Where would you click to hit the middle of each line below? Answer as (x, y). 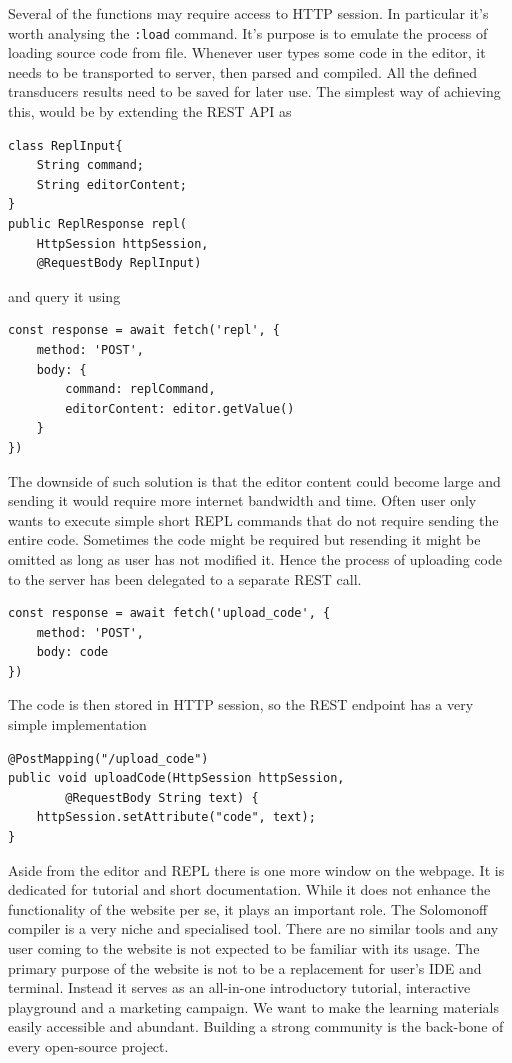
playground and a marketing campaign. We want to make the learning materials (254, 1006)
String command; (90, 165)
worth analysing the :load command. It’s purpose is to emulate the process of (248, 32)
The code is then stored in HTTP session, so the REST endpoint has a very (241, 704)
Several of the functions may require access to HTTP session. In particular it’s (248, 13)
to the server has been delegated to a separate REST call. (185, 578)
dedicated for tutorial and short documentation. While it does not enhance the (249, 889)
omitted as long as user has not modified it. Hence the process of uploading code (255, 558)
